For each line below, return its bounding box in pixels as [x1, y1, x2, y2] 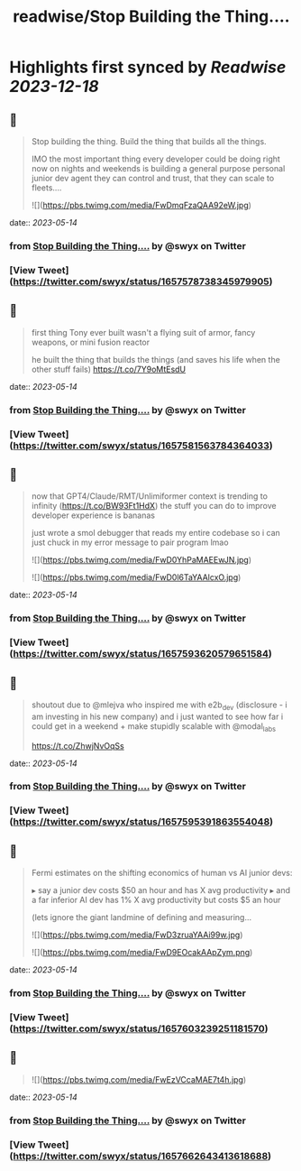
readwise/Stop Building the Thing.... [13, 6, 290, 27]
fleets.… [31, 182, 62, 193]
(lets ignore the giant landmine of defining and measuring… [31, 912, 252, 923]
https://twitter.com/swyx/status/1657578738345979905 [13, 275, 270, 288]
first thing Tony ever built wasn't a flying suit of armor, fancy [31, 327, 256, 337]
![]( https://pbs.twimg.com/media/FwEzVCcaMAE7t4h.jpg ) [31, 1074, 247, 1084]
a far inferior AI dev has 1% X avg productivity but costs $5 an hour [31, 895, 281, 906]
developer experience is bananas [31, 510, 156, 521]
